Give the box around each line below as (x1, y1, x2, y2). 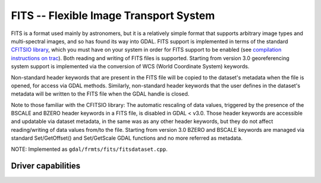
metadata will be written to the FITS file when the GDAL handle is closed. (11, 90, 190, 97)
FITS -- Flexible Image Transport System (11, 9, 215, 22)
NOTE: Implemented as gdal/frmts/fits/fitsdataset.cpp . (11, 146, 168, 153)
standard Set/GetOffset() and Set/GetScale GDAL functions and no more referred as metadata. (11, 134, 243, 142)
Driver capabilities (11, 161, 81, 171)
